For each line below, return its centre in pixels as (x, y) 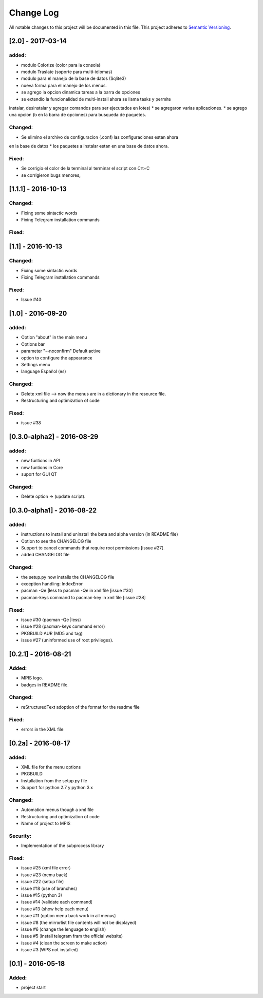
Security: (20, 836)
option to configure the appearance (57, 358)
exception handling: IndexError (52, 584)
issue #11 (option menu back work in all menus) (69, 916)
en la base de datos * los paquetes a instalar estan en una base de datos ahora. (89, 146)
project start (34, 988)
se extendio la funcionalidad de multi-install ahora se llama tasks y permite (96, 99)
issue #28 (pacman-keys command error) (63, 626)
